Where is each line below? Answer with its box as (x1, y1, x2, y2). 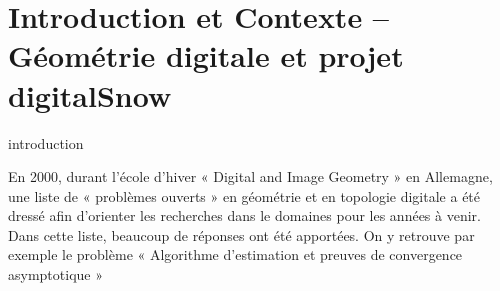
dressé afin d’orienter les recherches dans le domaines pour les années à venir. (8, 205, 481, 226)
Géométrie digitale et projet (8, 35, 404, 76)
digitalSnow (8, 74, 172, 115)
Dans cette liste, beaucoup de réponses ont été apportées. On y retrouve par (8, 224, 475, 245)
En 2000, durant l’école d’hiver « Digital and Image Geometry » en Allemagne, (8, 166, 493, 187)
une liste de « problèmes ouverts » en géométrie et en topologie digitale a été (8, 185, 481, 206)
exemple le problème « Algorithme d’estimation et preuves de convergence (8, 244, 463, 265)
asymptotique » (8, 264, 103, 285)
